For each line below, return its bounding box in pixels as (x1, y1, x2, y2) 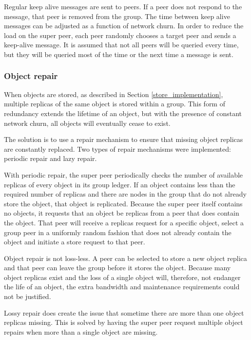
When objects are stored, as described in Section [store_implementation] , (4, 89, 223, 99)
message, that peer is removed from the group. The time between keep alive (4, 11, 230, 21)
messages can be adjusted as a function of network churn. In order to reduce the (4, 20, 244, 31)
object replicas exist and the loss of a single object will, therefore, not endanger (4, 272, 241, 282)
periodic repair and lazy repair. (4, 153, 97, 163)
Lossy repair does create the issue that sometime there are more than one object (4, 307, 244, 318)
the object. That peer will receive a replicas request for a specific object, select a (4, 217, 244, 227)
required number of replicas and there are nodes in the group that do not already (4, 189, 247, 199)
